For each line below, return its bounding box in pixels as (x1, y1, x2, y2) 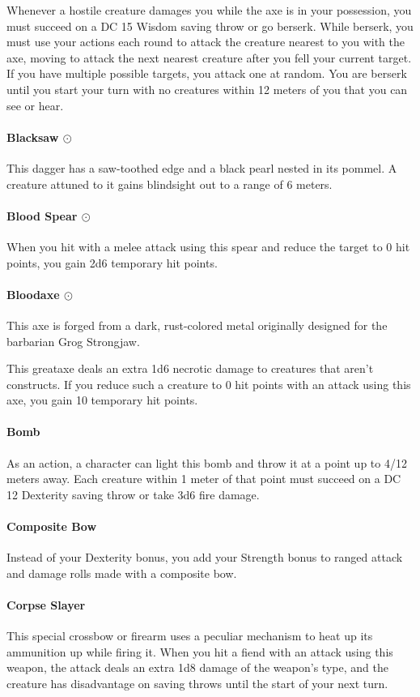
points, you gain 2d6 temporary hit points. (6, 254, 218, 271)
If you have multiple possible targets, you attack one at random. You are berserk (6, 65, 407, 82)
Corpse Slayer (6, 597, 86, 614)
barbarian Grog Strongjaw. (6, 332, 140, 349)
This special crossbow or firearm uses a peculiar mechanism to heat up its (6, 627, 373, 644)
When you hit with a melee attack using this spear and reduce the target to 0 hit (6, 237, 410, 254)
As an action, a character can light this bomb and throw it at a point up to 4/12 (6, 454, 407, 471)
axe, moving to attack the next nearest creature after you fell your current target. (6, 49, 412, 66)
